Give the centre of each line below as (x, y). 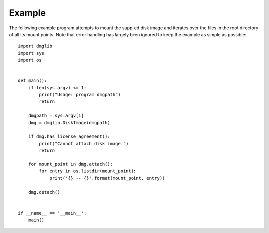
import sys (31, 53)
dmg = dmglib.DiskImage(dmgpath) (69, 122)
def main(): (33, 81)
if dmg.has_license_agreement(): (69, 136)
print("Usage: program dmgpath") (80, 95)
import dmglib (35, 46)
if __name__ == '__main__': (52, 213)
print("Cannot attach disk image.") (84, 143)
